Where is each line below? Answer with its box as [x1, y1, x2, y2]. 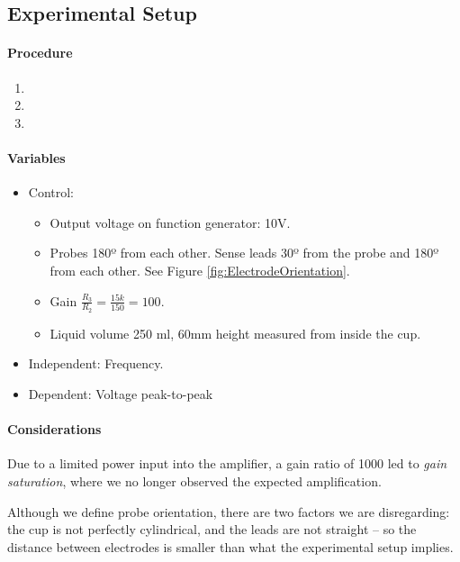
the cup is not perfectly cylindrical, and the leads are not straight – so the [7, 520, 417, 539]
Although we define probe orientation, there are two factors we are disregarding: [7, 502, 450, 521]
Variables [7, 148, 66, 167]
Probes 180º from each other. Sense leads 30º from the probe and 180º [50, 243, 439, 262]
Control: [28, 183, 75, 202]
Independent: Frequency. [28, 354, 164, 373]
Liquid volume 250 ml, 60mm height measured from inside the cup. [50, 323, 421, 342]
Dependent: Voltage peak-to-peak [28, 384, 213, 403]
